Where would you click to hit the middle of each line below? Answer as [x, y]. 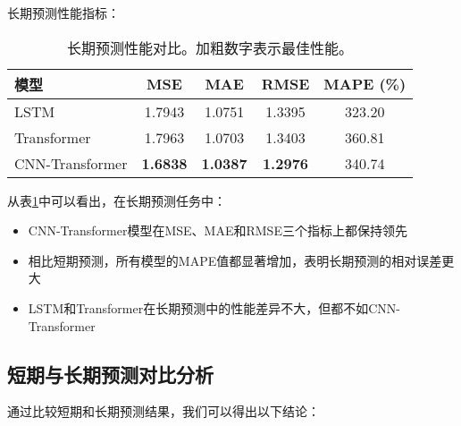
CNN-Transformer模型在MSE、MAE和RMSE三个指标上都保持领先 [218, 230]
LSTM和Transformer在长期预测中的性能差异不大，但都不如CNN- [214, 307]
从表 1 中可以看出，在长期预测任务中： [117, 200]
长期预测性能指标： [63, 13]
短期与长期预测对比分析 [110, 374]
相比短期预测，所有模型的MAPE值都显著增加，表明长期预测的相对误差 [235, 260]
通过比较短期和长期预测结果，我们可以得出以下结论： [163, 411]
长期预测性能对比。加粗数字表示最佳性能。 [210, 47]
